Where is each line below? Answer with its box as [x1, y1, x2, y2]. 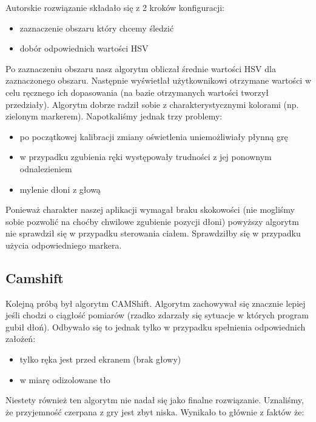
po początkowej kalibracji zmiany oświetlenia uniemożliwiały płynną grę [19, 130, 288, 142]
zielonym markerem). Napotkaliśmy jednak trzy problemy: [5, 110, 223, 122]
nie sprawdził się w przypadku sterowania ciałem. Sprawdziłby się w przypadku [5, 227, 301, 239]
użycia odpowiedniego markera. [5, 238, 122, 251]
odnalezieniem [19, 162, 72, 175]
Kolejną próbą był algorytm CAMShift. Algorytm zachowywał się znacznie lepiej [5, 296, 306, 309]
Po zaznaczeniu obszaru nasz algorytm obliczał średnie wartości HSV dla [5, 62, 276, 75]
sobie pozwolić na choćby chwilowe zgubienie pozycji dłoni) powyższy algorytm [5, 215, 299, 227]
